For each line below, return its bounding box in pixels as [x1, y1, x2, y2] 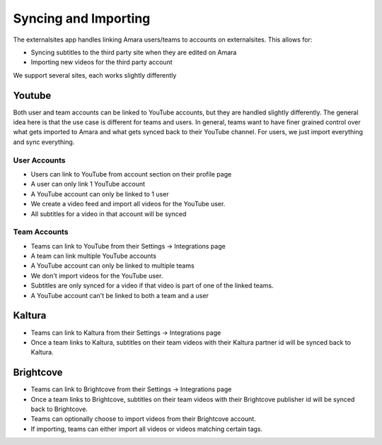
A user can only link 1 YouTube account [30, 180, 145, 189]
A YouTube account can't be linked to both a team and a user [30, 291, 209, 299]
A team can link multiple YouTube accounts [30, 251, 157, 261]
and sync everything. [13, 138, 75, 146]
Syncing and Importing [13, 11, 151, 26]
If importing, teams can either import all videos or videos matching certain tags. [30, 425, 263, 433]
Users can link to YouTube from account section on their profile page [30, 170, 232, 178]
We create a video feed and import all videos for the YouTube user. [30, 200, 226, 208]
